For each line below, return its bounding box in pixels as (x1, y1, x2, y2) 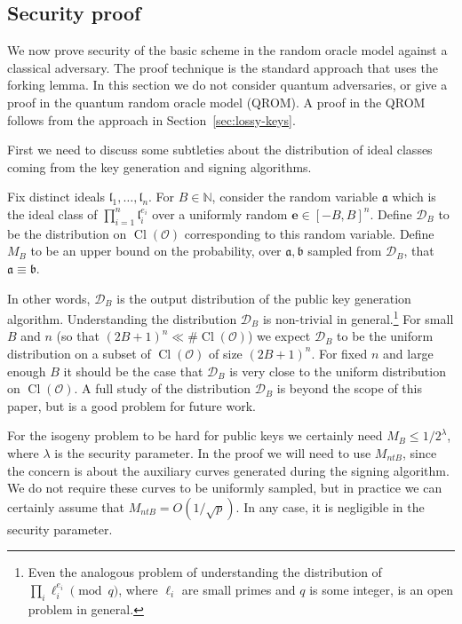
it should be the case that (63, 361, 203, 380)
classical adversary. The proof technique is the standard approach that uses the (7, 58, 438, 76)
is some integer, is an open (309, 580, 454, 598)
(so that (56, 327, 100, 345)
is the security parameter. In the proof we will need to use (54, 443, 371, 462)
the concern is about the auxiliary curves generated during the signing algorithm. (7, 461, 450, 479)
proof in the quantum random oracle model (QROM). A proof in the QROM (7, 92, 426, 111)
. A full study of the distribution (74, 379, 251, 398)
